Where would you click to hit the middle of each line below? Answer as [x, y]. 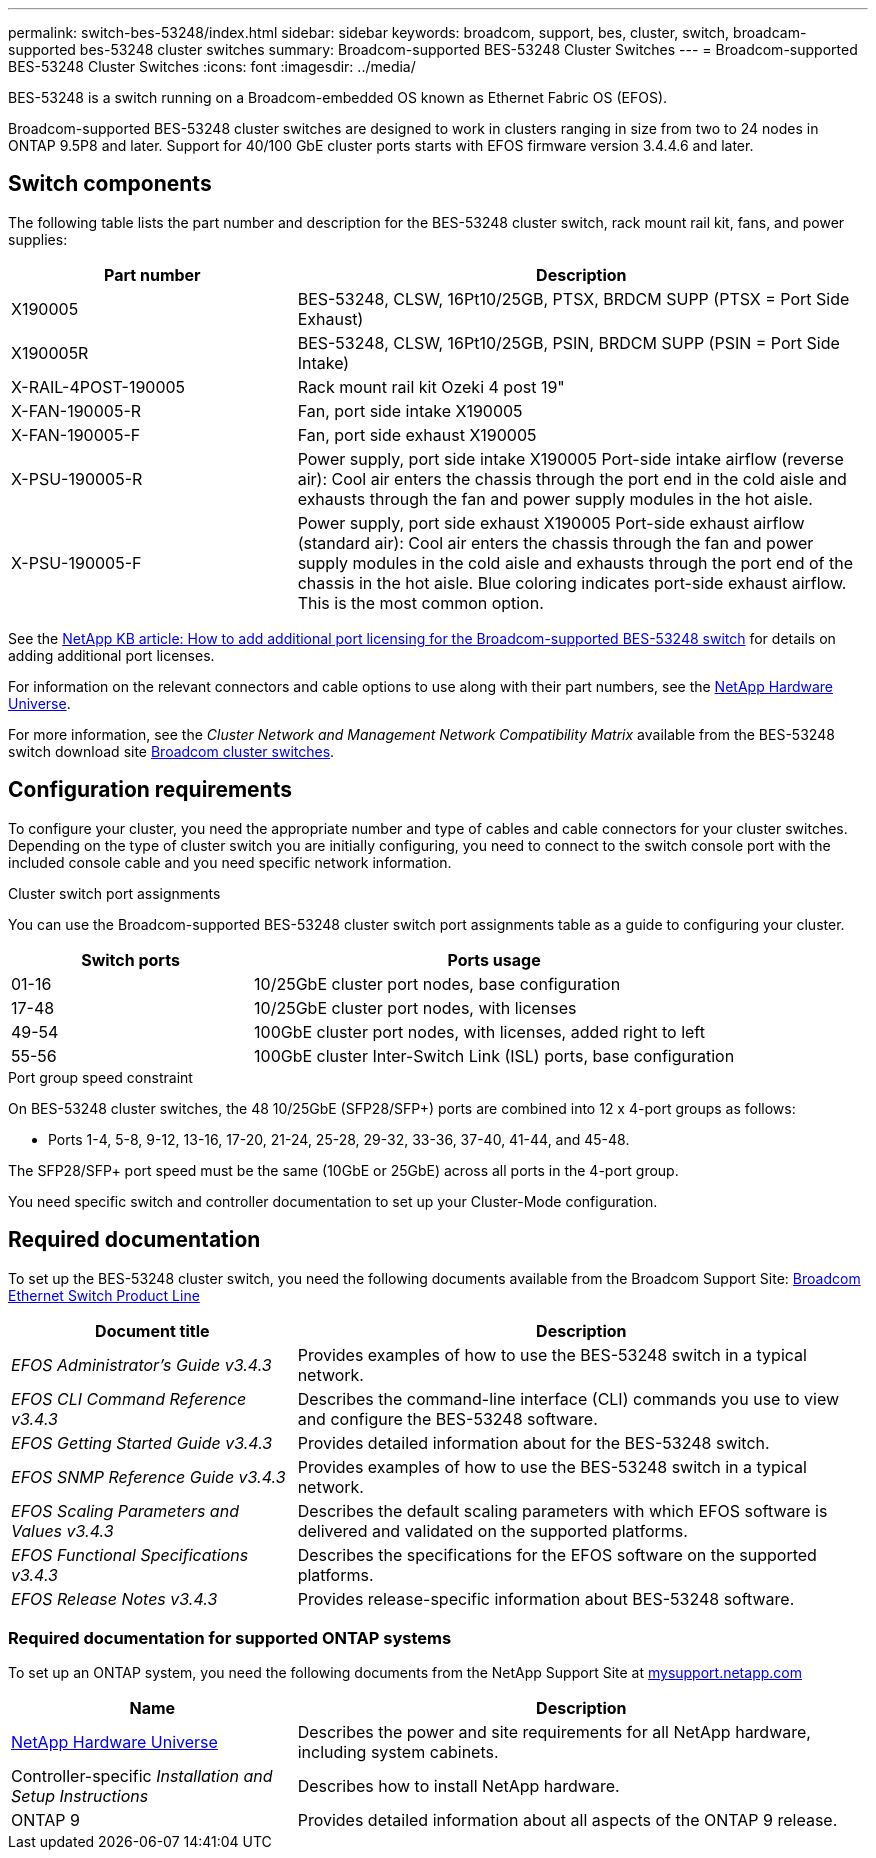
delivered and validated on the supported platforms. [492, 1530]
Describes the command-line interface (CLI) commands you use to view [568, 1398]
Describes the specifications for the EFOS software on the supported [557, 1554]
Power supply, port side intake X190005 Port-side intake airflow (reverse [570, 458]
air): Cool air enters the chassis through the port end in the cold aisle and [572, 478]
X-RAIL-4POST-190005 [98, 386]
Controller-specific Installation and [142, 1776]
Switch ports [130, 959]
